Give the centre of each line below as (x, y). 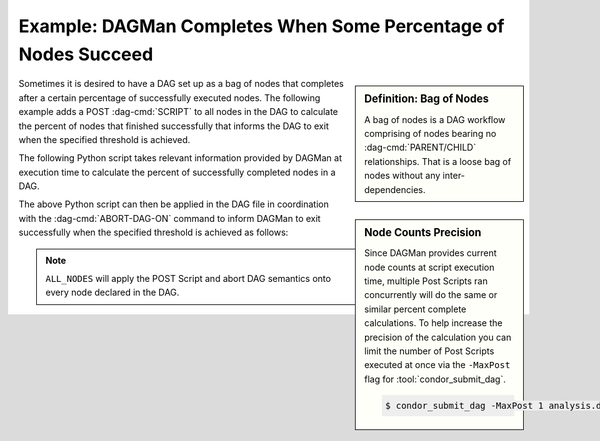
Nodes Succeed (86, 54)
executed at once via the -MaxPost (437, 365)
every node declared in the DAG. (112, 292)
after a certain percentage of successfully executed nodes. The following (169, 97)
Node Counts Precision (423, 232)
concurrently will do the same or (431, 295)
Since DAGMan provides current (430, 253)
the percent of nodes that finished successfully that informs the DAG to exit (173, 126)
